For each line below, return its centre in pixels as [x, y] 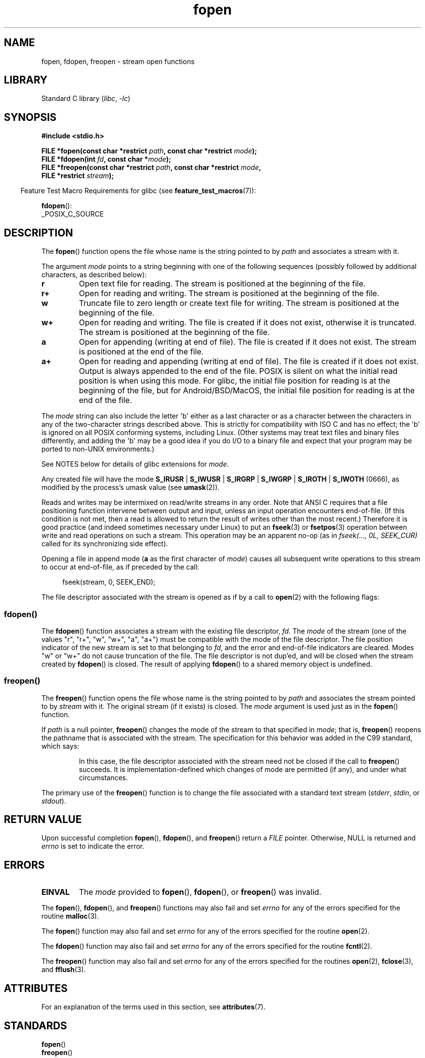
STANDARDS [36, 1025]
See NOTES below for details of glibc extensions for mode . [135, 464]
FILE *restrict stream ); [78, 176]
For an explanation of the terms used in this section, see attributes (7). [153, 1007]
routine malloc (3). [70, 916]
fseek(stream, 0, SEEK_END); [109, 582]
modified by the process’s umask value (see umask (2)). [131, 487]
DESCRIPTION [39, 233]
